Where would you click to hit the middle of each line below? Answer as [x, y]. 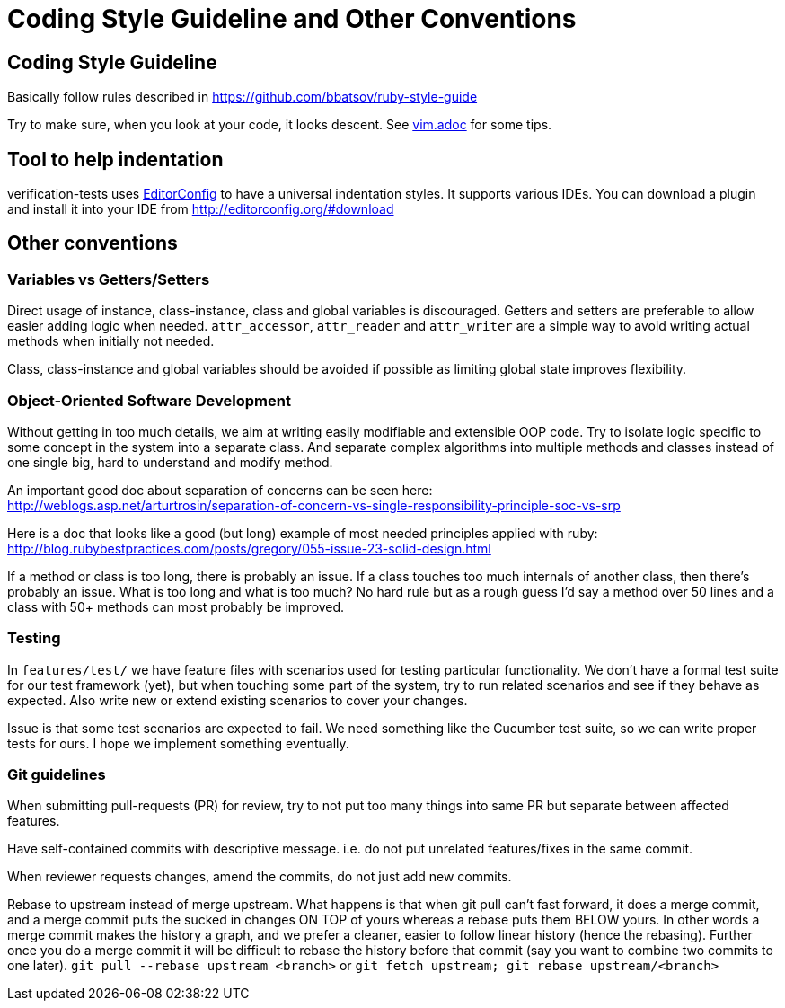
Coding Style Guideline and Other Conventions [292, 19]
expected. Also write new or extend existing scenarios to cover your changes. [238, 700]
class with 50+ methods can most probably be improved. [176, 606]
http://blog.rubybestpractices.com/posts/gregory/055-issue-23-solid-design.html [249, 548]
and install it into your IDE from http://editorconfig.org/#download [201, 209]
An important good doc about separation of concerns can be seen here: [220, 490]
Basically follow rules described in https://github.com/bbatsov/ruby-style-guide [243, 97]
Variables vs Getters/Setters [109, 279]
